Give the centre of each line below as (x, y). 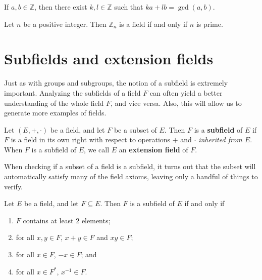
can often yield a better (186, 92)
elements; (96, 220)
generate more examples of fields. (55, 113)
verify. (14, 186)
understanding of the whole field (54, 103)
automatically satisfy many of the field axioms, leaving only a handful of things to (131, 176)
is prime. (209, 24)
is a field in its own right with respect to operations (91, 139)
